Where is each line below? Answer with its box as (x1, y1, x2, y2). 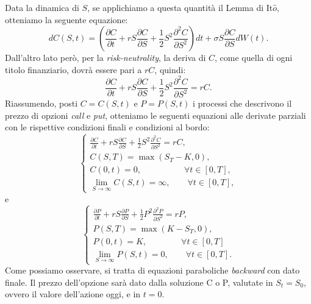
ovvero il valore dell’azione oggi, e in (5, 288, 141, 300)
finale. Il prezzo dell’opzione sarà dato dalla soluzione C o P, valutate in (5, 275, 273, 288)
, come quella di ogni (215, 51, 293, 64)
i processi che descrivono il (192, 97, 292, 110)
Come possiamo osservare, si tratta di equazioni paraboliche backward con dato (5, 264, 300, 277)
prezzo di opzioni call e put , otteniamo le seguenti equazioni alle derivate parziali (5, 108, 306, 121)
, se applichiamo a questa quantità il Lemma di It (87, 1, 273, 13)
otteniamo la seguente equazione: (5, 13, 128, 26)
